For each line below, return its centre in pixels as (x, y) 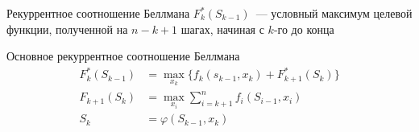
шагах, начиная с (222, 29)
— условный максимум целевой (334, 13)
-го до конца (304, 29)
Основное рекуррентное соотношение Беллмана (123, 56)
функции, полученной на (67, 29)
